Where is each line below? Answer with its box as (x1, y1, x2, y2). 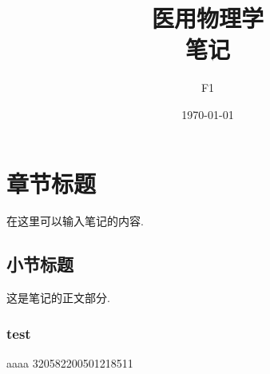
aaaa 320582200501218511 (6, 355, 133, 372)
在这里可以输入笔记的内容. (6, 213, 144, 229)
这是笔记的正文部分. (6, 289, 110, 306)
